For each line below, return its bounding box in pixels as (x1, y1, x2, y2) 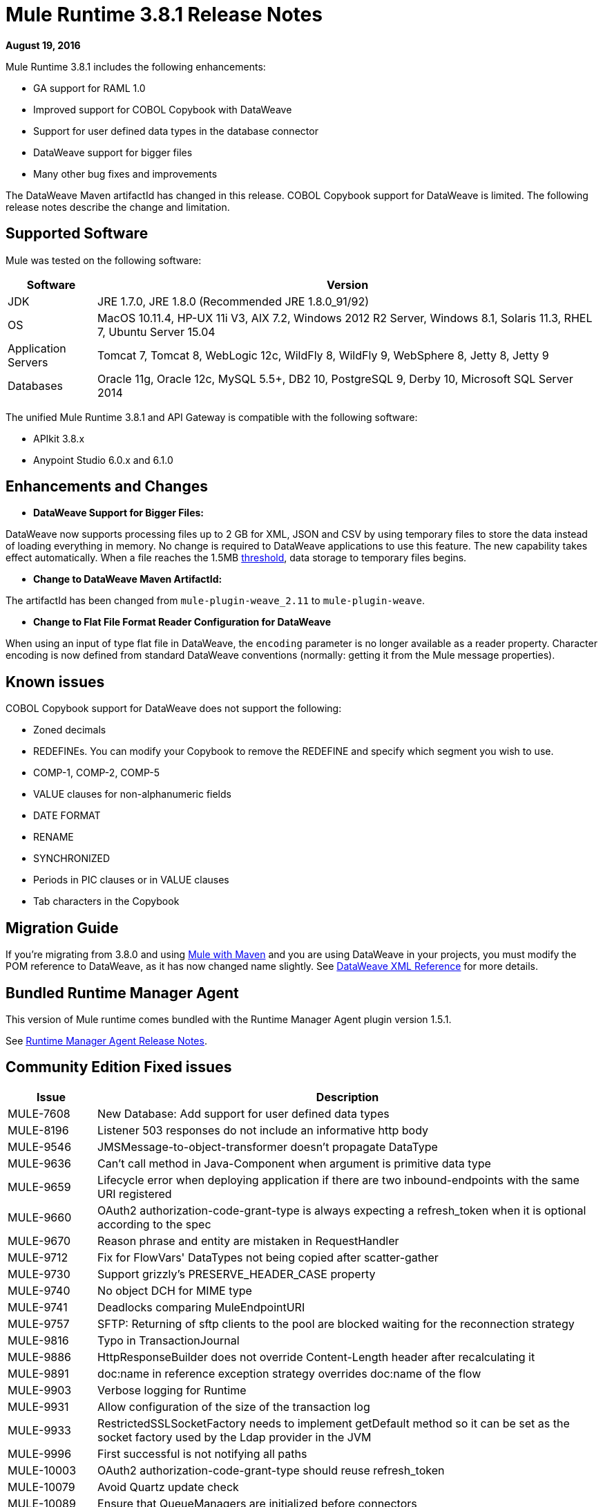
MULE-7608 (8, 1106, 70, 1121)
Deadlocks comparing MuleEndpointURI (97, 1300, 305, 1314)
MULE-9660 (8, 1210, 72, 1224)
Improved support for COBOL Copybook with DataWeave (33, 103, 292, 115)
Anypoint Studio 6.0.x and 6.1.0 (33, 453, 173, 466)
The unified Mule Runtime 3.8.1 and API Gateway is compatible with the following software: (6, 411, 418, 423)
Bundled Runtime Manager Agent (6, 984, 239, 1002)
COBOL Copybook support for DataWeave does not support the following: (6, 702, 342, 715)
